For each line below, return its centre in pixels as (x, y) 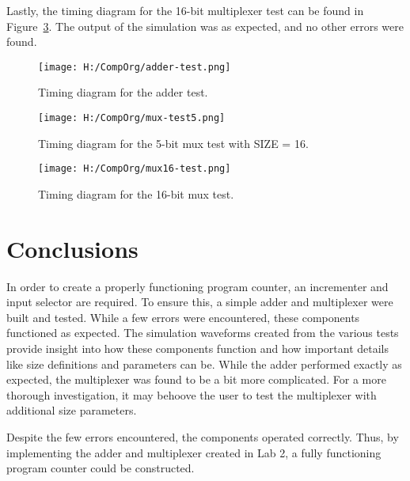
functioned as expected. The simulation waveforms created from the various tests (203, 333)
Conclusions (72, 248)
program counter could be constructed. (101, 468)
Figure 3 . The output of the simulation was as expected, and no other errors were (205, 26)
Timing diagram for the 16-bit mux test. (136, 193)
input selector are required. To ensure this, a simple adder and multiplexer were (200, 302)
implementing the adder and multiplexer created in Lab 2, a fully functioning (194, 452)
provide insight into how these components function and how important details (198, 348)
